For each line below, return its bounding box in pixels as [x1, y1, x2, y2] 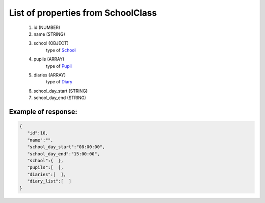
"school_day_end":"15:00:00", [27, 151, 100, 156]
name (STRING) [33, 31, 66, 37]
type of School [46, 47, 76, 53]
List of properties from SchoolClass [9, 7, 157, 18]
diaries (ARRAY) [33, 72, 66, 78]
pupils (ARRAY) [33, 56, 65, 62]
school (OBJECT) [33, 40, 69, 46]
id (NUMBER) [33, 25, 61, 30]
